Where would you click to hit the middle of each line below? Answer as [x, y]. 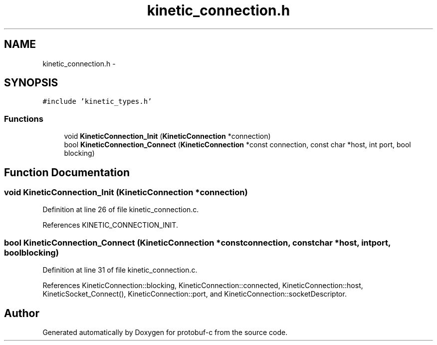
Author [22, 313]
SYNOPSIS [31, 83]
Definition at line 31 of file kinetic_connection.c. [120, 270]
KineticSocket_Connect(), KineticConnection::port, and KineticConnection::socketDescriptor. [195, 294]
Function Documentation [67, 172]
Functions [24, 119]
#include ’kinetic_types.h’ [97, 102]
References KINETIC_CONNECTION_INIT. [110, 225]
